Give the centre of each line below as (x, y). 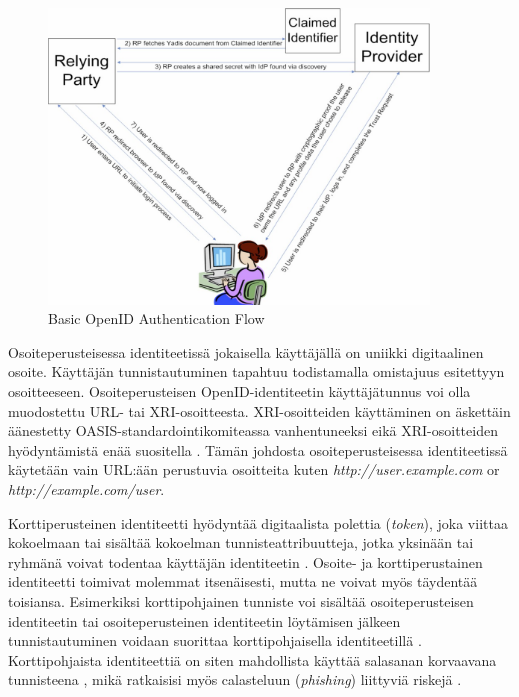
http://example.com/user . (86, 488)
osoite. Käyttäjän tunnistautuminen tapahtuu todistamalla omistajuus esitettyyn (256, 371)
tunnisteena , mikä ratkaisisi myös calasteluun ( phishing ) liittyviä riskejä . (235, 679)
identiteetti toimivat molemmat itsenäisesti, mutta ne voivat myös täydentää (243, 581)
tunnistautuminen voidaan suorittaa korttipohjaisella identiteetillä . (215, 640)
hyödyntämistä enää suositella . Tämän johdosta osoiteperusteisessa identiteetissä (258, 449)
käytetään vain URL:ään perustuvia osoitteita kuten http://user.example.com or (254, 469)
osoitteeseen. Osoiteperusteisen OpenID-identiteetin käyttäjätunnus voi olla (239, 391)
